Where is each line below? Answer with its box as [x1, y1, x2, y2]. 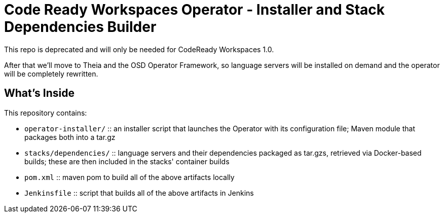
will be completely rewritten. [4, 69, 98, 78]
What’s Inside [4, 87, 75, 100]
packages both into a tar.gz [24, 132, 116, 141]
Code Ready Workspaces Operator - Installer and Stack [4, 1, 385, 18]
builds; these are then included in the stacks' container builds [24, 157, 230, 166]
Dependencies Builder [4, 18, 157, 35]
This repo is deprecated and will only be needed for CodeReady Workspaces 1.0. [4, 45, 274, 54]
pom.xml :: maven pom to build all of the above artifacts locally [24, 172, 235, 182]
